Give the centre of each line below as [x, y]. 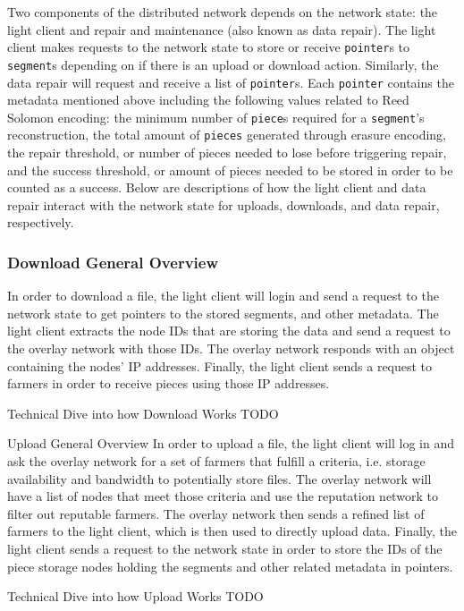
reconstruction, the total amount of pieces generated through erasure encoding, [227, 135]
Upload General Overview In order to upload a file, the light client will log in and [231, 443]
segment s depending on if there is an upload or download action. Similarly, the [223, 64]
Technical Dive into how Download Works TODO [143, 413]
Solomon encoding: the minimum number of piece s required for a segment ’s [216, 117]
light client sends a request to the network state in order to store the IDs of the [225, 548]
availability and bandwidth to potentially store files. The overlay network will [219, 478]
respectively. [41, 222]
